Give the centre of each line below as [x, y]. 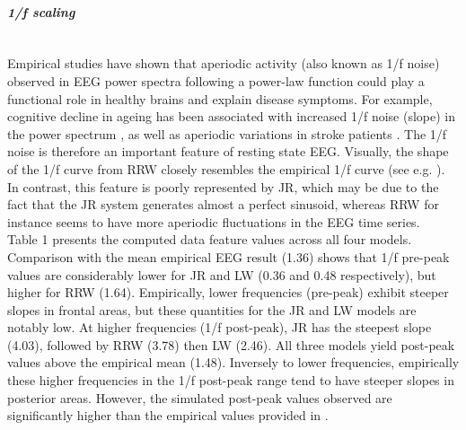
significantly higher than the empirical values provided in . [168, 415]
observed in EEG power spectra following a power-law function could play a [216, 80]
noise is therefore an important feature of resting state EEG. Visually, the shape [228, 151]
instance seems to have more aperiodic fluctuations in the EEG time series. [214, 221]
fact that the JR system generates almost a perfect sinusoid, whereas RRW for [223, 204]
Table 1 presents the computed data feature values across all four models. [210, 239]
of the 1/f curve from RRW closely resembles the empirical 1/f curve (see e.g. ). [226, 168]
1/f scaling [41, 11]
